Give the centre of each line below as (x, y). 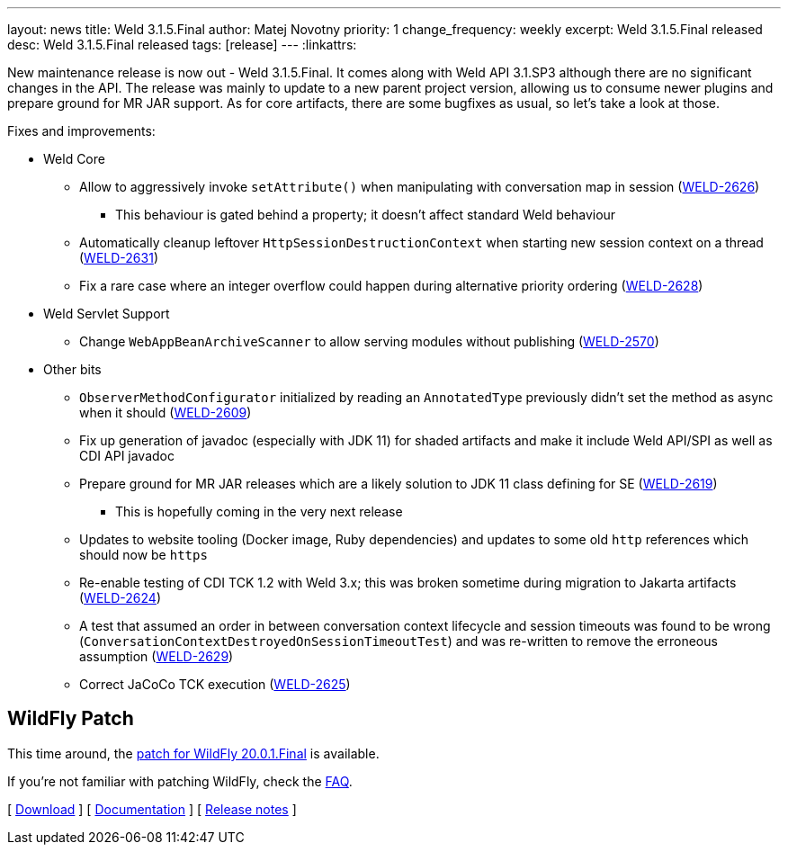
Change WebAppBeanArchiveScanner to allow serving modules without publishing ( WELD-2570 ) (369, 341)
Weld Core (74, 159)
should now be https (143, 555)
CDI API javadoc (127, 456)
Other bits (72, 369)
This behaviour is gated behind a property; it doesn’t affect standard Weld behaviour (366, 215)
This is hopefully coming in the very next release (259, 511)
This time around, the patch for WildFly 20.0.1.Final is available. (193, 753)
